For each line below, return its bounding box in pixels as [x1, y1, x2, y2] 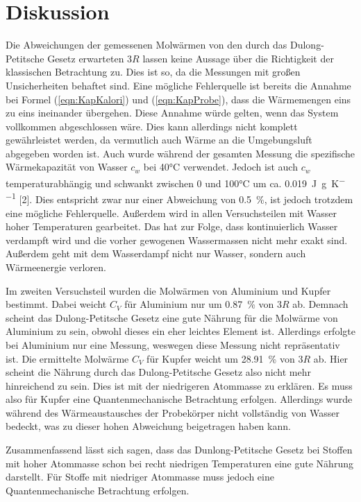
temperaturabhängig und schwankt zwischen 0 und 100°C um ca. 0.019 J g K [6, 175, 339, 190]
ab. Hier [313, 351, 349, 365]
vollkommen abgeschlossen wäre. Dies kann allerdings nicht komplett [6, 119, 298, 133]
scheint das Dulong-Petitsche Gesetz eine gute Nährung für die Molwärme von [6, 310, 338, 324]
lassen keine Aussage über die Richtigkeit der [142, 51, 334, 65]
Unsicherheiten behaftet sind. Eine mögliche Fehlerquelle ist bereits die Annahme [6, 78, 351, 92]
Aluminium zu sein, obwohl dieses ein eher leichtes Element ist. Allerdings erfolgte [6, 324, 355, 338]
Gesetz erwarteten [47, 51, 124, 65]
